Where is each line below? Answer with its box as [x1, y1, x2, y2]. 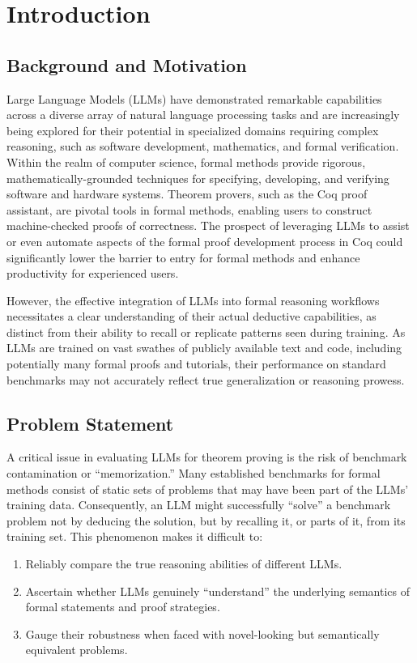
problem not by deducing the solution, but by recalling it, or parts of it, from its [6, 512, 406, 529]
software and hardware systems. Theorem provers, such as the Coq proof [6, 185, 368, 202]
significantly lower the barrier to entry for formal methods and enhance [6, 249, 360, 266]
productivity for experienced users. [6, 265, 179, 282]
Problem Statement [6, 410, 174, 436]
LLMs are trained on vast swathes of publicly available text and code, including [6, 339, 402, 356]
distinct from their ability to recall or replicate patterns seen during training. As [6, 323, 406, 340]
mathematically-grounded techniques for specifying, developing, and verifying [6, 169, 389, 186]
